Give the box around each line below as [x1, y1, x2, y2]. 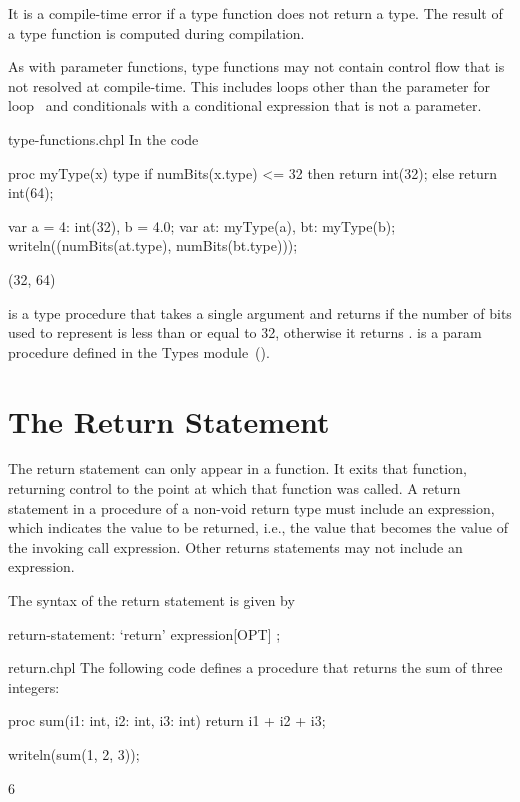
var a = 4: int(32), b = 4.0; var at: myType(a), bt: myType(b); [8, 215, 396, 236]
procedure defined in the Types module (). [8, 341, 270, 362]
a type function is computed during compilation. [8, 22, 305, 43]
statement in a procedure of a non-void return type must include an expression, [8, 497, 495, 518]
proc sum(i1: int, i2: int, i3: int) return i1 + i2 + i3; [8, 710, 326, 731]
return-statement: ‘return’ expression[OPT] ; [8, 623, 281, 644]
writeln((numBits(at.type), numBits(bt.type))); [8, 235, 298, 256]
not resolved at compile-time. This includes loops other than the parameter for [8, 75, 490, 96]
